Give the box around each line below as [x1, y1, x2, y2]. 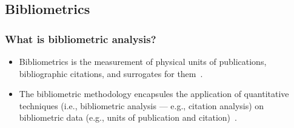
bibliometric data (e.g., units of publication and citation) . [19, 111, 237, 124]
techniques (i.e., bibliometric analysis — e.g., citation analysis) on [19, 99, 264, 112]
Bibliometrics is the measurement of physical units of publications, [19, 55, 267, 67]
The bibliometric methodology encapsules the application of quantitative [19, 87, 289, 100]
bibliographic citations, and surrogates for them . [19, 67, 203, 79]
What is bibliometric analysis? [5, 31, 156, 46]
